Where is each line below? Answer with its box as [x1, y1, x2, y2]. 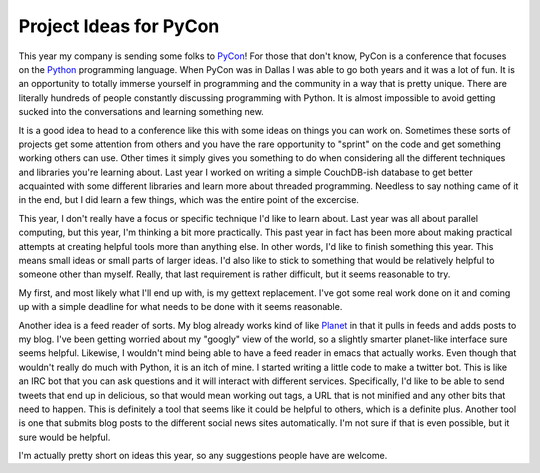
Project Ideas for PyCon [18, 15, 220, 37]
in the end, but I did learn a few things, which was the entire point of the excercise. [18, 194, 360, 206]
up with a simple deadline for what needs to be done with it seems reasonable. [18, 301, 343, 313]
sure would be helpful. [18, 431, 111, 443]
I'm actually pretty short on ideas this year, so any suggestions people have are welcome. [18, 450, 388, 462]
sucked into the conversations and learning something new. [18, 106, 264, 118]
